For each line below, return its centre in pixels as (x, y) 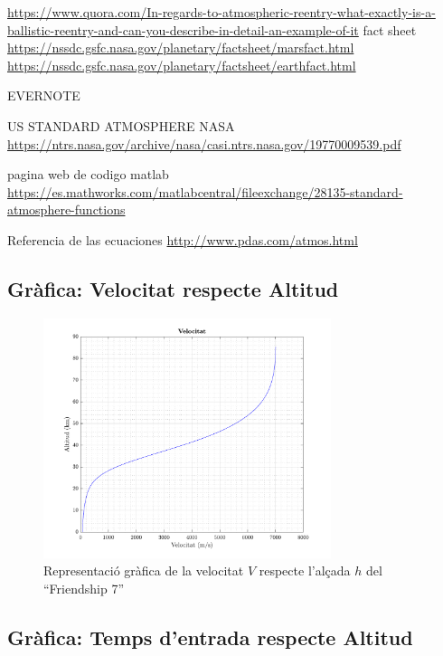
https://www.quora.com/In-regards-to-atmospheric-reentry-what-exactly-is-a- (221, 12)
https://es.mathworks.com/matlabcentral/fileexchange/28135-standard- (205, 191)
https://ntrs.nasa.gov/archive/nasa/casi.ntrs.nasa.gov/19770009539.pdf (204, 143)
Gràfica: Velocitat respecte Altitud (173, 288)
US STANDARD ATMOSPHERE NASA (121, 125)
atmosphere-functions (66, 209)
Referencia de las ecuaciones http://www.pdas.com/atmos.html (183, 239)
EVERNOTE (44, 95)
